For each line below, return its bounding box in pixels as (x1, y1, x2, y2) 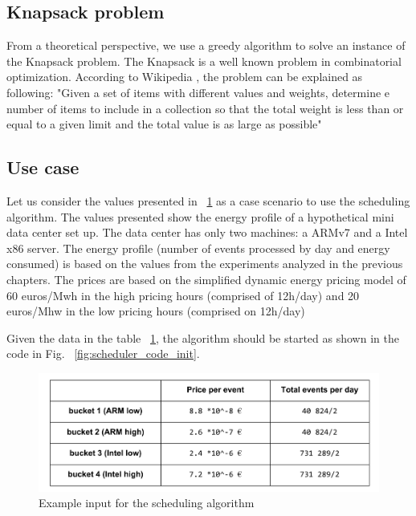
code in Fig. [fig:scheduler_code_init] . (6, 345, 200, 362)
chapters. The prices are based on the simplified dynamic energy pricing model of (6, 270, 406, 287)
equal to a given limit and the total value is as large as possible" (6, 116, 322, 132)
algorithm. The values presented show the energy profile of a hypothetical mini (6, 208, 394, 225)
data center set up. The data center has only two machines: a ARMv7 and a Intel (6, 224, 408, 241)
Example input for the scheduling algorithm (39, 494, 255, 511)
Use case (6, 155, 80, 180)
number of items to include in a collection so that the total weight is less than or (6, 100, 404, 116)
